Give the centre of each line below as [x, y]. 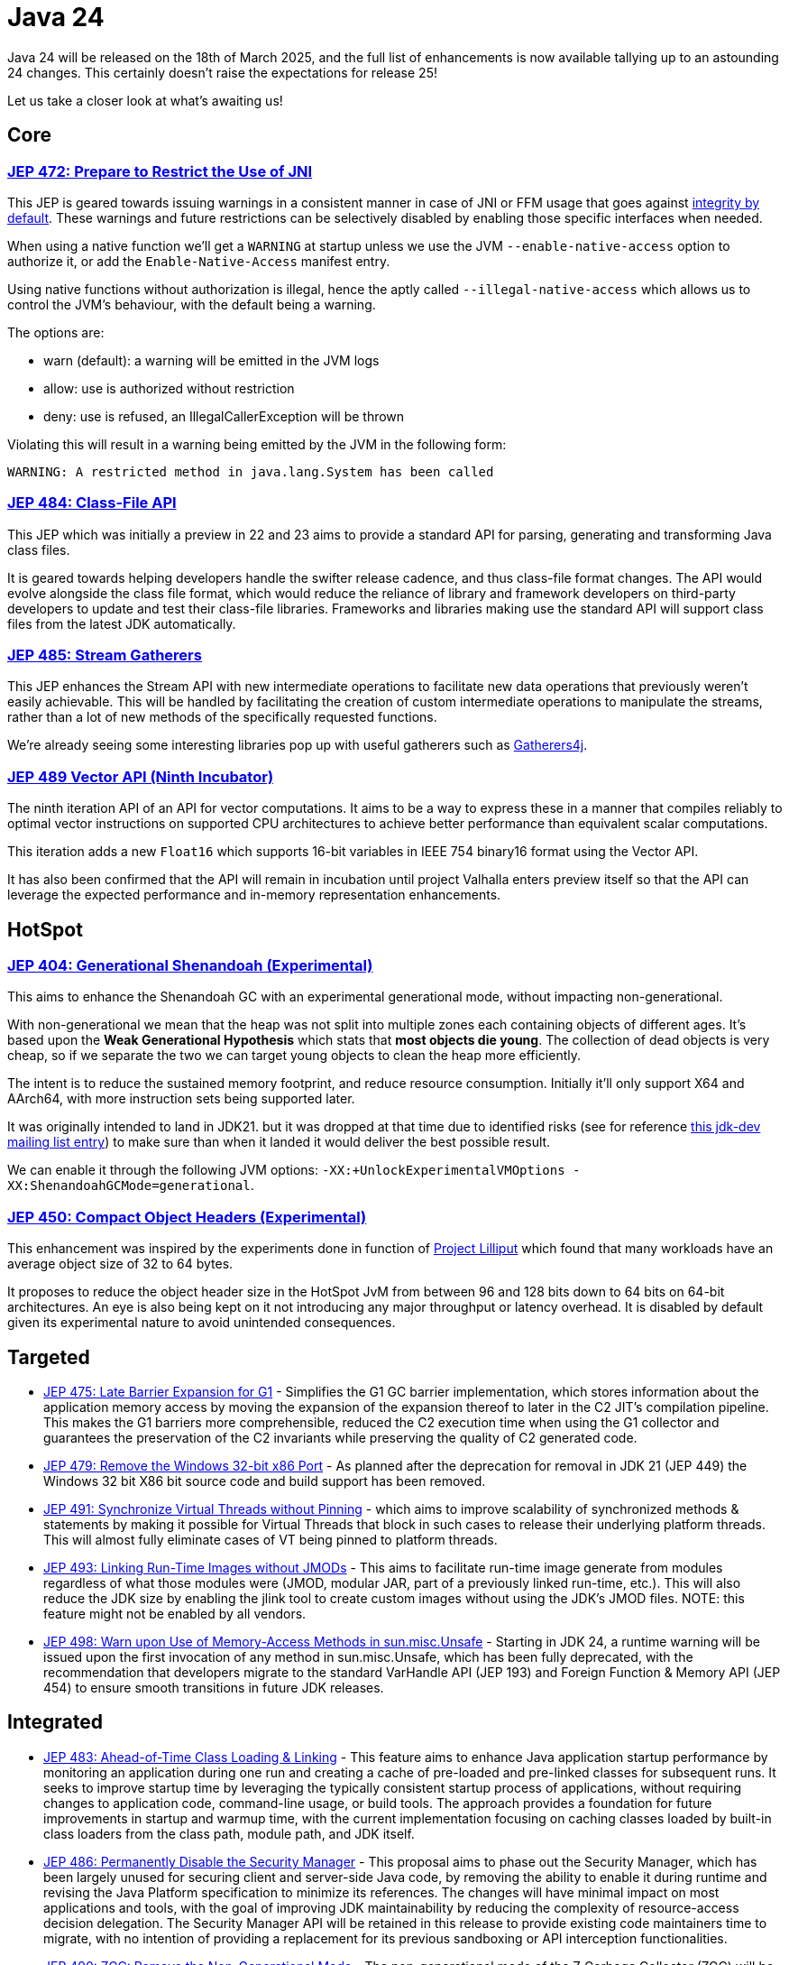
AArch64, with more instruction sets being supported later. [181, 1099]
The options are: [56, 332]
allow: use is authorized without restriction [169, 388]
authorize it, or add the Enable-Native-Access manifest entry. [199, 261]
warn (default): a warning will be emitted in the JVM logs [211, 360]
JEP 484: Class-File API [92, 503]
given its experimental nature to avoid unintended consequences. [202, 1323]
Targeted [49, 1357]
